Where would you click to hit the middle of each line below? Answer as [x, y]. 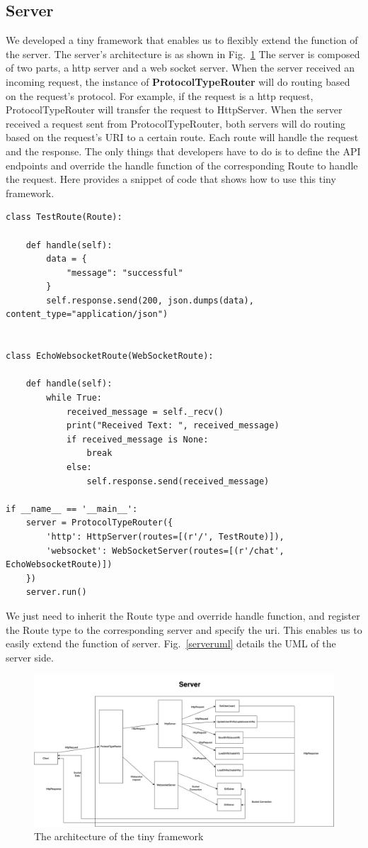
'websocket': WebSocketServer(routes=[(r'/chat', [165, 551]
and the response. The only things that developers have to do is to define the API [183, 151]
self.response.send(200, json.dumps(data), [150, 300]
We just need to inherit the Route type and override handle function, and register [183, 615]
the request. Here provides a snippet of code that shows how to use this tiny [171, 179]
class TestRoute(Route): [64, 217]
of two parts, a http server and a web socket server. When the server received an [180, 68]
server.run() [56, 592]
